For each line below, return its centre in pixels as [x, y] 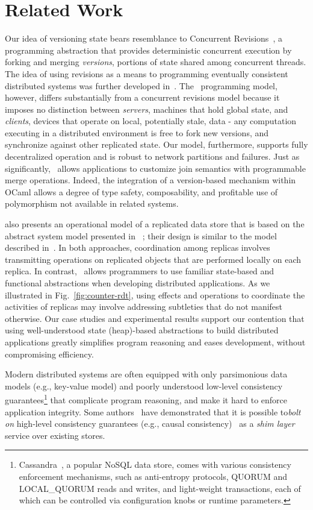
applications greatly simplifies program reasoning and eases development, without [155, 342]
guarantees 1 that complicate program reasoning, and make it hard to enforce [146, 399]
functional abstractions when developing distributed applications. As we [138, 283]
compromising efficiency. [49, 354]
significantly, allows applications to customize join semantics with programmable [155, 168]
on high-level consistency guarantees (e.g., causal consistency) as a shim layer [150, 423]
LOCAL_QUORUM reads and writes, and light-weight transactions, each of [160, 488]
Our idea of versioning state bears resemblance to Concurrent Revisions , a [144, 38]
